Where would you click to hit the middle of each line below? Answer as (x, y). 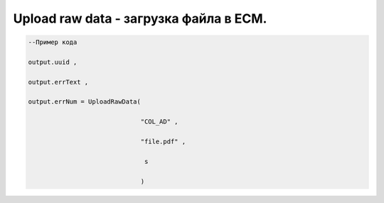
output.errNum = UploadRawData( (85, 102)
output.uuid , (53, 62)
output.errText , (58, 82)
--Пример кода (53, 42)
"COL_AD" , (159, 122)
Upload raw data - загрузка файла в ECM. (140, 18)
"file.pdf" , (163, 142)
